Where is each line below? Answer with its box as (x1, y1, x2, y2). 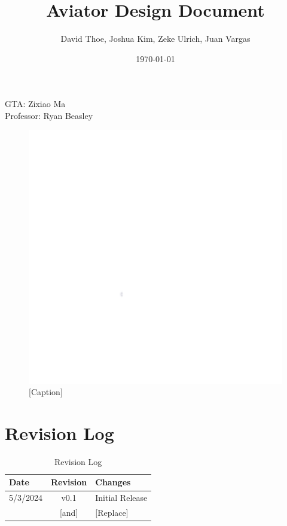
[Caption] (29, 386, 63, 398)
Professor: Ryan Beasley (5, 109, 93, 121)
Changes (95, 476, 131, 488)
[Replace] (95, 506, 129, 519)
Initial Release (95, 491, 148, 504)
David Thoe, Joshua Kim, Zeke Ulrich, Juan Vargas (60, 32, 251, 45)
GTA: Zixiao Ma (5, 97, 66, 110)
